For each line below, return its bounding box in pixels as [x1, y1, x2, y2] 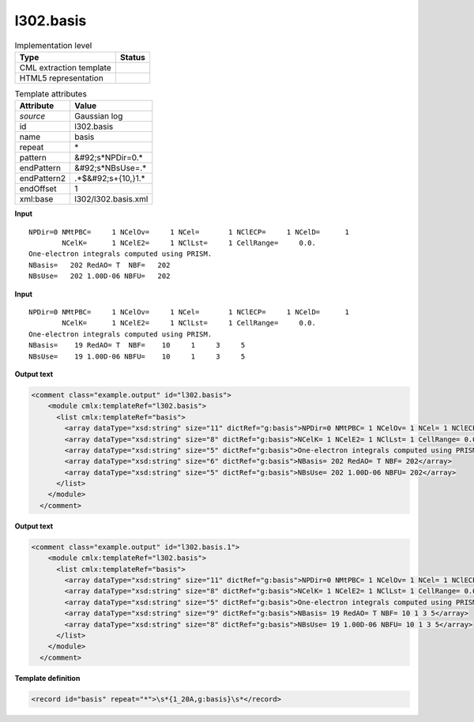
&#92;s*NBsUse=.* [74, 163, 147, 174]
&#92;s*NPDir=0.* [74, 152, 144, 164]
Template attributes [14, 88, 87, 100]
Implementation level [14, 39, 92, 51]
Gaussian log [74, 111, 123, 122]
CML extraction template [19, 62, 111, 73]
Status [119, 51, 145, 62]
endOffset [19, 183, 57, 194]
